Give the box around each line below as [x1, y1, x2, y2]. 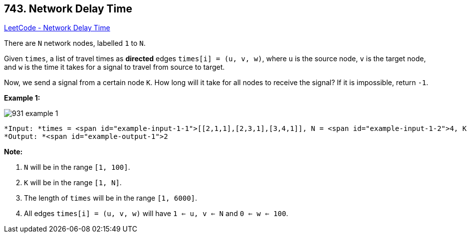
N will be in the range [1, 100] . [24, 163, 130, 172]
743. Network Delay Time [4, 2, 132, 15]
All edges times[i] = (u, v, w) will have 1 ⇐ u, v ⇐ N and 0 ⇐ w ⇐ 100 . [24, 209, 288, 218]
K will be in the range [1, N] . [24, 178, 122, 187]
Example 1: [4, 94, 40, 103]
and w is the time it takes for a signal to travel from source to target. [4, 63, 225, 72]
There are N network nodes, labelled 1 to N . [4, 39, 146, 48]
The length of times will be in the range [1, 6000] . [24, 194, 198, 203]
